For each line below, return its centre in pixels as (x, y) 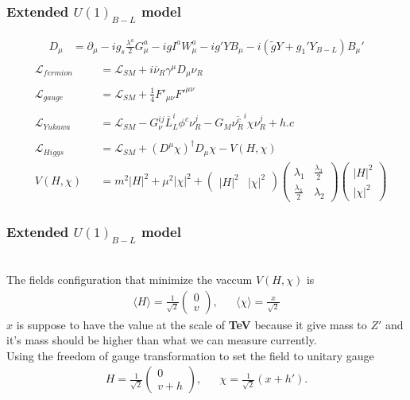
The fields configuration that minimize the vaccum (130, 279)
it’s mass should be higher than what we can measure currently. (162, 340)
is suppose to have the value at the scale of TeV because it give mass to (191, 324)
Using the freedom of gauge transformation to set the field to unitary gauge (190, 355)
